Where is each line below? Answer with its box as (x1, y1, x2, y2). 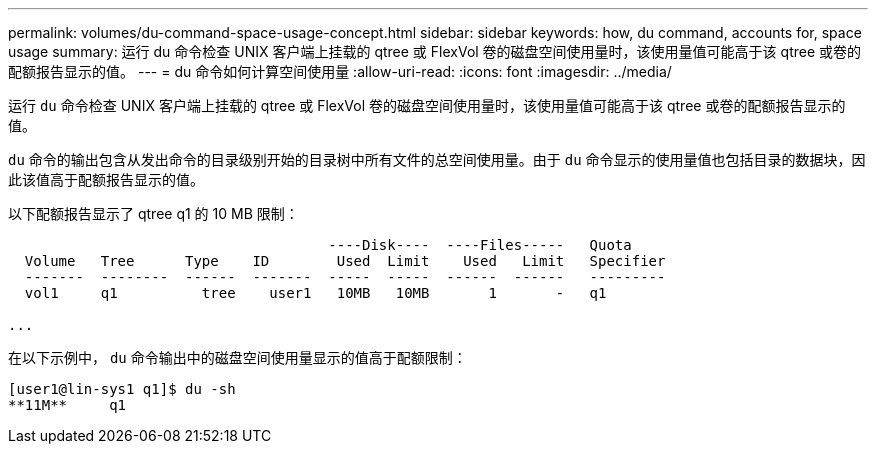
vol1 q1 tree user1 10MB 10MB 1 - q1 (24, 285, 607, 301)
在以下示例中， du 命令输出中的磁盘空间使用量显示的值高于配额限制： (8, 349, 467, 366)
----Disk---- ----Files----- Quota (328, 237, 632, 253)
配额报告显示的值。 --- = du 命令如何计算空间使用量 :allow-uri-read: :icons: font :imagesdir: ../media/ (8, 63, 672, 80)
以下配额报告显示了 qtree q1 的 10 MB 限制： (8, 205, 299, 222)
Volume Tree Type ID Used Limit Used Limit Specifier (24, 253, 666, 269)
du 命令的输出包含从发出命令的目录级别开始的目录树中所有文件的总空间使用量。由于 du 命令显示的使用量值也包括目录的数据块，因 (8, 151, 866, 168)
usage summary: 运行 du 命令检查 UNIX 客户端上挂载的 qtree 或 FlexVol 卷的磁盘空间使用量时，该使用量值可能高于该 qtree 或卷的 (8, 43, 862, 60)
